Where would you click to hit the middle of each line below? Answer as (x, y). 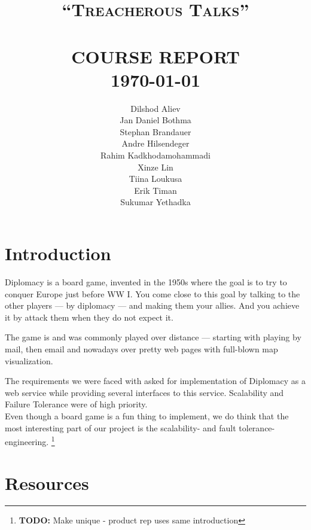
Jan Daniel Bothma (155, 120)
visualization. (29, 360)
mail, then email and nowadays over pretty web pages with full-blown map (141, 348)
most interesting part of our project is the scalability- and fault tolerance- (140, 427)
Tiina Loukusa (155, 179)
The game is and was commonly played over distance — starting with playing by (153, 337)
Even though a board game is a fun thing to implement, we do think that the (147, 415)
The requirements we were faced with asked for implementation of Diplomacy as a (155, 381)
